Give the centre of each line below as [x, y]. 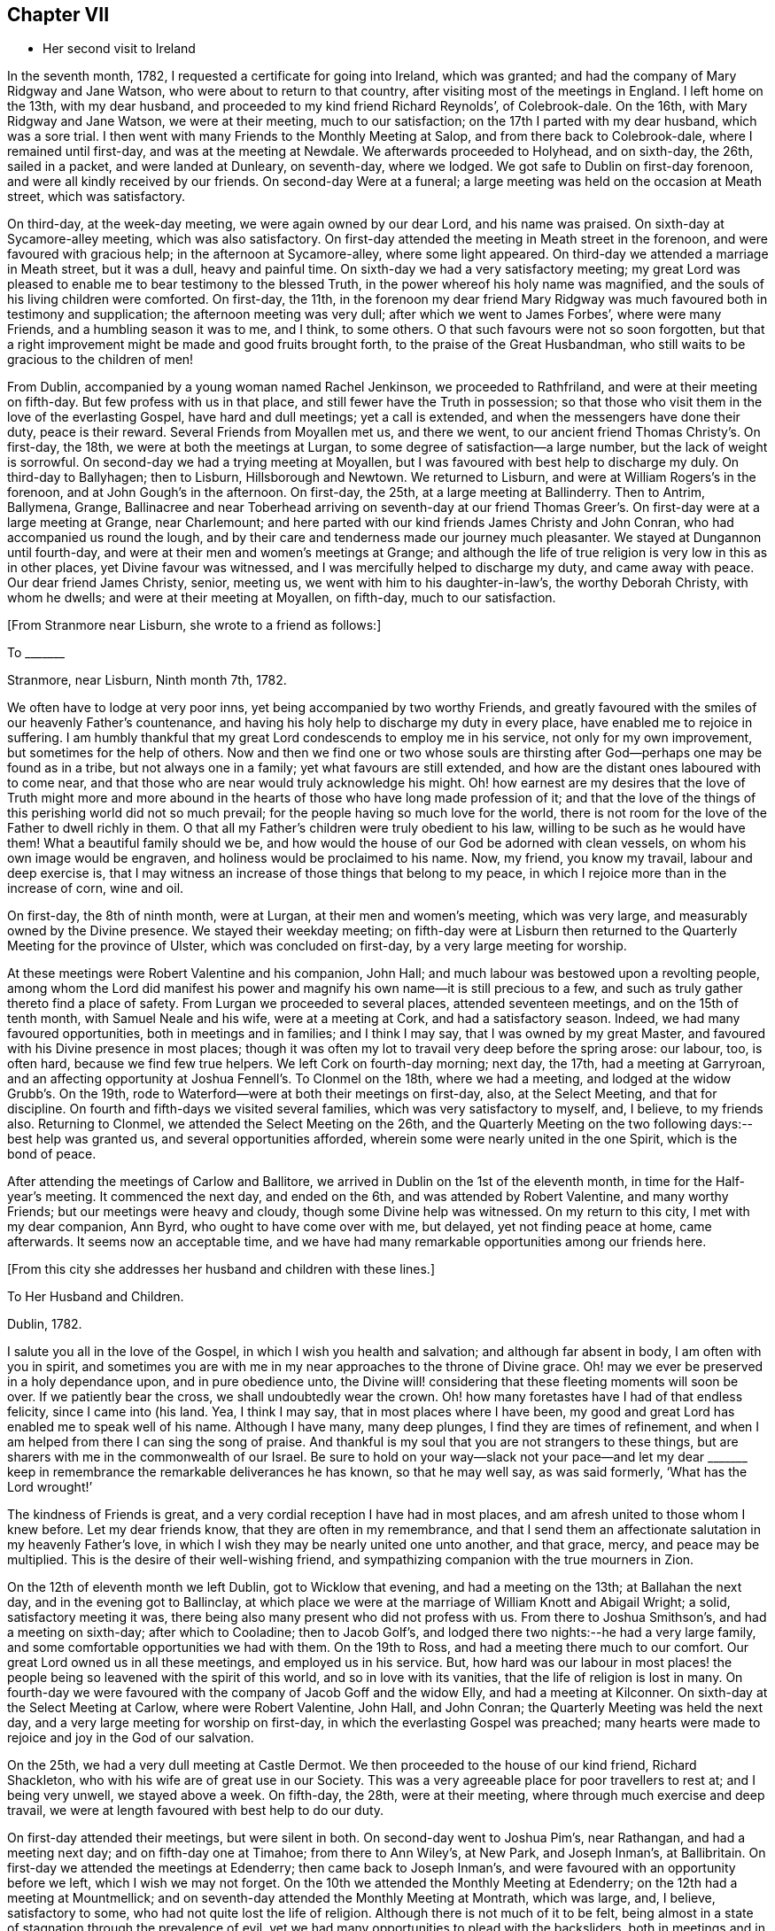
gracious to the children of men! [101, 360]
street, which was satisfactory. [96, 197]
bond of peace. [52, 1154]
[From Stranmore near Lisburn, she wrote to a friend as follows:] [194, 625]
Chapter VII [58, 15]
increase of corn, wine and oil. [96, 888]
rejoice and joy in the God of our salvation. [131, 1738]
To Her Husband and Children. [96, 1297]
